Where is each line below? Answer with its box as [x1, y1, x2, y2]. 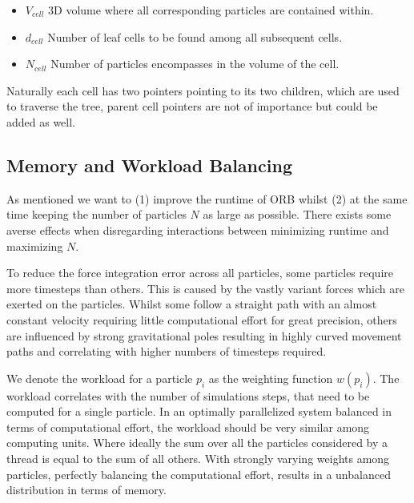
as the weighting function [208, 369, 333, 386]
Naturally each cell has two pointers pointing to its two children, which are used [6, 82, 400, 99]
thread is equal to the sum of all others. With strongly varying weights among [6, 450, 390, 467]
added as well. [6, 113, 76, 130]
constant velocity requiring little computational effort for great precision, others [6, 311, 397, 328]
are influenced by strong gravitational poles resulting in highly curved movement [6, 327, 402, 344]
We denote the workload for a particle [6, 369, 193, 386]
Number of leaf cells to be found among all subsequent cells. [47, 28, 343, 45]
